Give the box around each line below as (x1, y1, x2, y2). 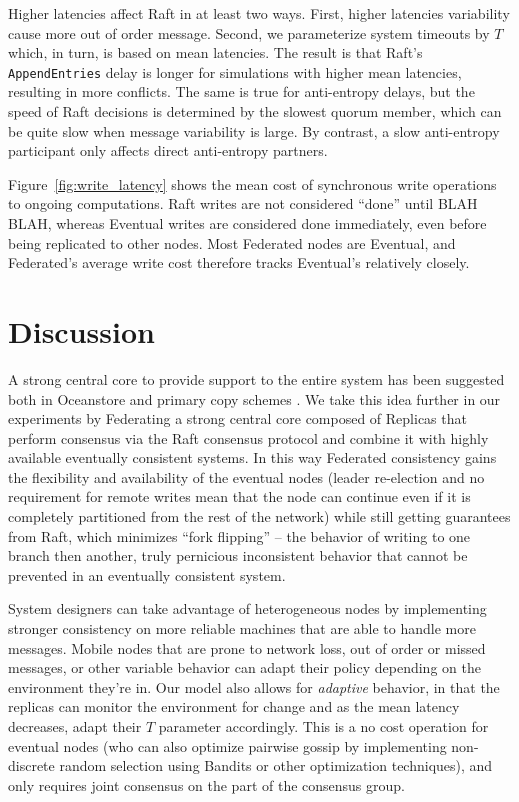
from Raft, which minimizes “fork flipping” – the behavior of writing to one (8, 525, 471, 546)
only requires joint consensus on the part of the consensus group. (8, 774, 405, 795)
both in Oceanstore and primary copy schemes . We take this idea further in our (8, 388, 501, 409)
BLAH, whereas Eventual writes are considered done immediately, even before (8, 213, 487, 233)
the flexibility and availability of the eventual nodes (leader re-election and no (8, 466, 485, 487)
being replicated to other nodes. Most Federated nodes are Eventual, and (8, 232, 456, 253)
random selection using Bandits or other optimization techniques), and (59, 755, 493, 776)
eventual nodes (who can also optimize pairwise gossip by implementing (8, 735, 447, 756)
